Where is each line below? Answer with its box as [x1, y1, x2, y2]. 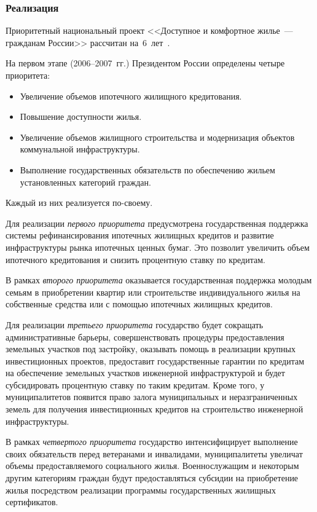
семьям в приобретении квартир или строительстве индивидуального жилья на [6, 285, 300, 298]
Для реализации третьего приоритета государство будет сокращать [6, 318, 264, 331]
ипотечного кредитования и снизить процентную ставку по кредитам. [6, 253, 265, 266]
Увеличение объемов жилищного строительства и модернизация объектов [20, 130, 295, 143]
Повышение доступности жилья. [20, 110, 142, 123]
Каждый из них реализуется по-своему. [6, 196, 153, 209]
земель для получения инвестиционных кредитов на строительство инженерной [6, 403, 303, 416]
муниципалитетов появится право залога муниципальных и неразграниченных [6, 390, 298, 403]
